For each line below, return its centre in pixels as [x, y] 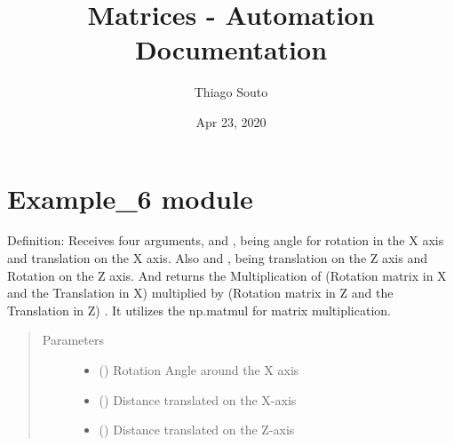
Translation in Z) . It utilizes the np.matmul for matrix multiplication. [199, 310]
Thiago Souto [231, 92]
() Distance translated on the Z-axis [197, 430]
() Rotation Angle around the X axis [199, 370]
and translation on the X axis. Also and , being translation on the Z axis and [218, 258]
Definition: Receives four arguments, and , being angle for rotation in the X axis [226, 240]
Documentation [231, 49]
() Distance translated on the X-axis [198, 399]
